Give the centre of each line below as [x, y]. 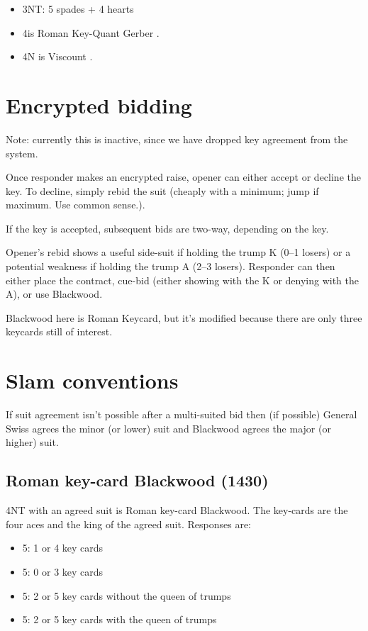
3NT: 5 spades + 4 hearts [78, 9]
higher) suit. [32, 442]
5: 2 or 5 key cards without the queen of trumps [127, 595]
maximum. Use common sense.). [76, 205]
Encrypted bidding [99, 105]
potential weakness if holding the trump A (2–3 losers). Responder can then [171, 266]
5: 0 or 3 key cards [63, 571]
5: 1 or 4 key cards [63, 548]
